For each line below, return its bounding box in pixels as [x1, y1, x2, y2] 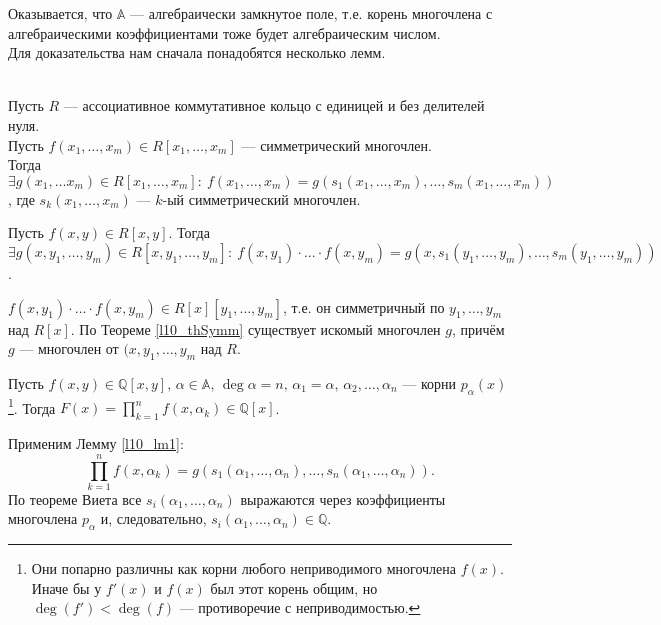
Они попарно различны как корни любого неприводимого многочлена [31, 558, 457, 579]
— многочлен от [19, 338, 119, 359]
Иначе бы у [31, 577, 102, 598]
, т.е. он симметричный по [282, 296, 445, 317]
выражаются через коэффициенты [240, 488, 446, 509]
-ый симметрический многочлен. [162, 188, 361, 209]
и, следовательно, [100, 508, 207, 529]
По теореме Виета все [8, 488, 142, 509]
